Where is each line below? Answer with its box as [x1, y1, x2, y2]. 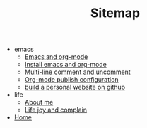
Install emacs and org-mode [24, 60, 107, 69]
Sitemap [90, 5, 141, 21]
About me [24, 98, 54, 107]
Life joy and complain [24, 105, 87, 114]
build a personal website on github [24, 83, 126, 92]
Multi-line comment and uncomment [24, 68, 131, 76]
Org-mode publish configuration [24, 75, 119, 84]
